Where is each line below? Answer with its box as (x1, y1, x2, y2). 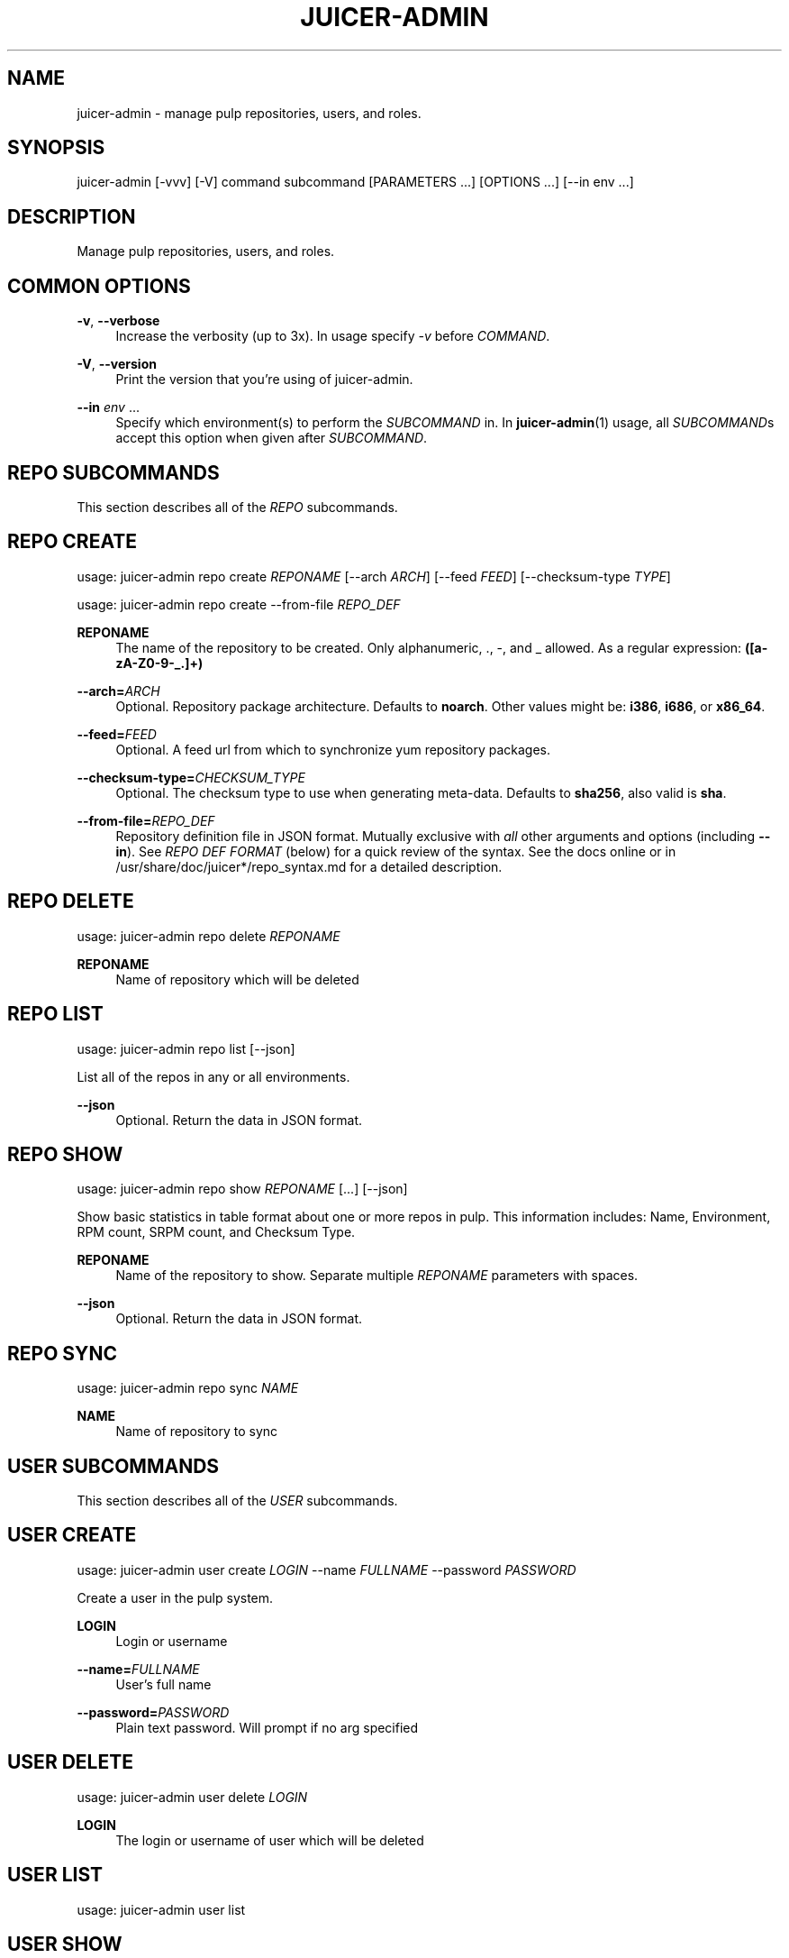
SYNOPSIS (7, 136, 105, 160)
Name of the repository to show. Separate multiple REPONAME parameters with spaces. (115, 1267, 639, 1284)
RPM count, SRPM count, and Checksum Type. (77, 1224, 356, 1240)
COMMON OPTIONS (7, 274, 191, 297)
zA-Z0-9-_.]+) (115, 654, 204, 671)
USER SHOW (7, 1932, 122, 1955)
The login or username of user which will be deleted (115, 1832, 424, 1848)
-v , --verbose (77, 313, 160, 329)
